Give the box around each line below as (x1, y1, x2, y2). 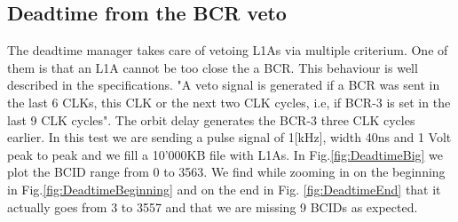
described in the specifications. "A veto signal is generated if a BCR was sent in (7, 75, 440, 94)
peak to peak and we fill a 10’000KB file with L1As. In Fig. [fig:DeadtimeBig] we (7, 145, 444, 163)
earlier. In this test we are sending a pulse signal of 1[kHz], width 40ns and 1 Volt (7, 128, 452, 147)
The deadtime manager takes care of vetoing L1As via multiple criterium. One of (7, 41, 448, 59)
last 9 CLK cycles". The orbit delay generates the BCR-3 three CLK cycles (7, 110, 415, 129)
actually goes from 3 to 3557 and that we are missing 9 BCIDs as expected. (7, 197, 418, 216)
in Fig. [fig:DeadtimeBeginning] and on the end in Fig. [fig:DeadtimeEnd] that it (7, 179, 441, 198)
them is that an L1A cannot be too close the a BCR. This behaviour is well (7, 58, 418, 76)
